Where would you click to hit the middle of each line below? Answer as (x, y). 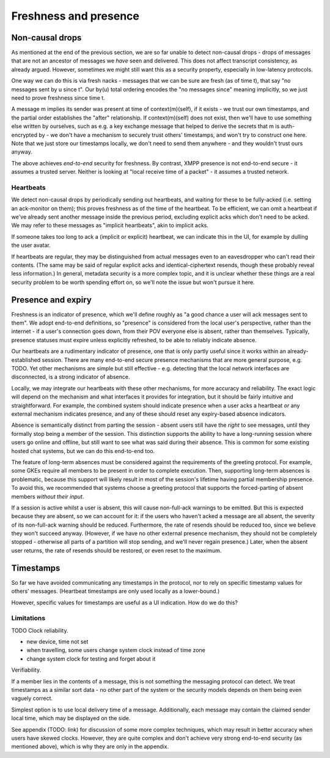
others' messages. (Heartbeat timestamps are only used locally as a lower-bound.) (116, 591)
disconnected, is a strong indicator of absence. (71, 377)
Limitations (28, 618)
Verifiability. (26, 670)
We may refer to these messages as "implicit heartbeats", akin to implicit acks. (110, 225)
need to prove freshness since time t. (58, 98)
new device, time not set (57, 642)
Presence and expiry (51, 300)
